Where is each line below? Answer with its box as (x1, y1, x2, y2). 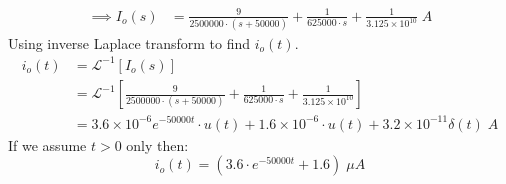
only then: (126, 134, 189, 155)
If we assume (8, 134, 87, 155)
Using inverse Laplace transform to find (8, 32, 251, 53)
